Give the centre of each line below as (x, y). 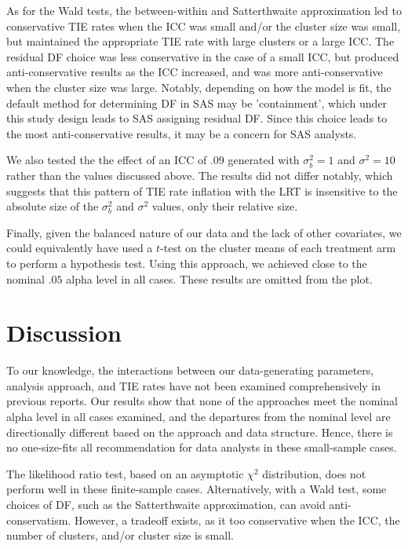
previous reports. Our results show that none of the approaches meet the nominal (202, 401)
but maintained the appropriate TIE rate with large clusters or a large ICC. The (200, 41)
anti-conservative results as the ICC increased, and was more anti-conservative (195, 72)
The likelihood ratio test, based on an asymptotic (125, 473)
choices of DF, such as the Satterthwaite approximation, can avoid (166, 504)
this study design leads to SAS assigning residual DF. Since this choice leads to (197, 118)
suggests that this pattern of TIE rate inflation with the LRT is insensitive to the (202, 190)
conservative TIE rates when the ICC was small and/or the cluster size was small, (204, 26)
